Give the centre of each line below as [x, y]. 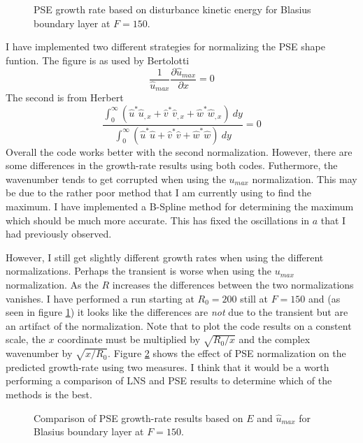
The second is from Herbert [65, 97]
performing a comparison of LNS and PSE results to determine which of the [169, 380]
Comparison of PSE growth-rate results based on [138, 417]
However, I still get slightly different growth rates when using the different [165, 257]
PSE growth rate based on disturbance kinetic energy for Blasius [172, 9]
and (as [324, 298]
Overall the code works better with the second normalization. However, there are [179, 151]
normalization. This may [305, 179]
